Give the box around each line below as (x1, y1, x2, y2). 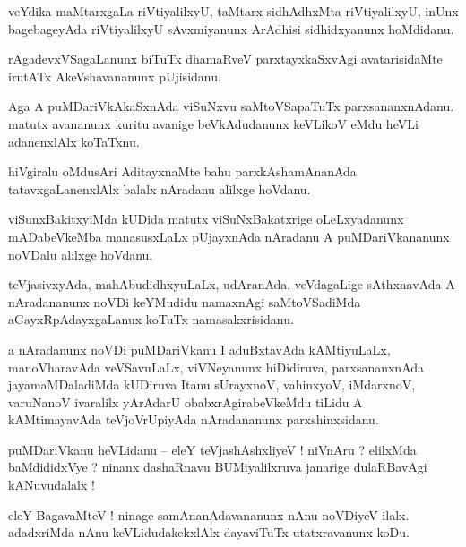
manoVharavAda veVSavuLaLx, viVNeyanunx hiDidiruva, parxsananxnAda (8, 357, 425, 376)
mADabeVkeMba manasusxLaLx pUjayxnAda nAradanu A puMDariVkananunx (8, 226, 450, 245)
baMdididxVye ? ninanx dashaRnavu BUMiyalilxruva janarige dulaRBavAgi (8, 457, 427, 476)
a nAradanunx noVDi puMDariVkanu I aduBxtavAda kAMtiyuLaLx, (8, 339, 391, 358)
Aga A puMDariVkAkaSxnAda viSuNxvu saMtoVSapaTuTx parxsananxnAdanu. (8, 97, 454, 115)
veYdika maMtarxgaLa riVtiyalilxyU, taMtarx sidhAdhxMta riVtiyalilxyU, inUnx (8, 2, 459, 20)
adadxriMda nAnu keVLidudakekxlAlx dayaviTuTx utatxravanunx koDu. (8, 523, 410, 542)
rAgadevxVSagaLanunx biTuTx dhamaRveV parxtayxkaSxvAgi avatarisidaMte (8, 49, 443, 68)
